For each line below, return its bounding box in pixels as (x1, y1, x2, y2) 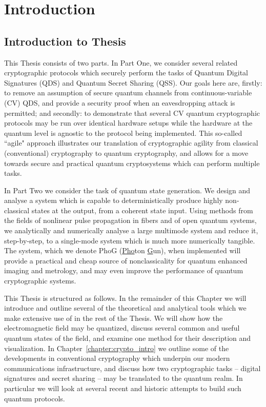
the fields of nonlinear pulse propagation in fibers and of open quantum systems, (4, 215, 257, 226)
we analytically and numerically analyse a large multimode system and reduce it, (4, 225, 258, 236)
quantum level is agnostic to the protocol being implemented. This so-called (4, 127, 242, 138)
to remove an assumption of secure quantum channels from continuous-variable (4, 87, 252, 98)
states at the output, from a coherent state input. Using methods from (31, 205, 253, 215)
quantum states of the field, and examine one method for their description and (4, 333, 251, 343)
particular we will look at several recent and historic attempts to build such (4, 382, 241, 393)
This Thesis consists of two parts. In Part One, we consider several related (4, 57, 238, 68)
